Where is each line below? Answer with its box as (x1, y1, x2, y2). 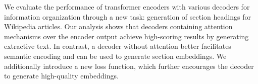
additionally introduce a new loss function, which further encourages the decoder (4, 60, 254, 71)
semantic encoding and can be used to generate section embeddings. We (4, 50, 227, 61)
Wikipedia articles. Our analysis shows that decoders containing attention (4, 21, 233, 32)
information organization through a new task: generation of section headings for (4, 11, 251, 22)
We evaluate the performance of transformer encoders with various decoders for (4, 2, 250, 12)
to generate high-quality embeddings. (4, 70, 119, 81)
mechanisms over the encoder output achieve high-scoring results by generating (4, 31, 249, 41)
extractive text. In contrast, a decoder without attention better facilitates (4, 41, 231, 51)
